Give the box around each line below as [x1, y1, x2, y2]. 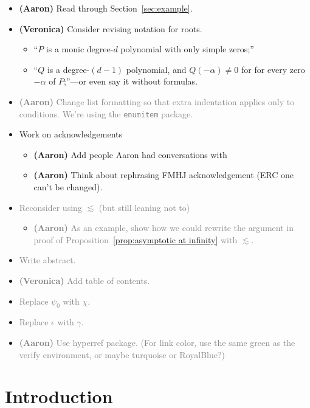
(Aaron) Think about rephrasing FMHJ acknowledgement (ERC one [33, 168, 294, 181]
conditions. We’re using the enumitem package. [19, 107, 193, 120]
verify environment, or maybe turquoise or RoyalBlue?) [19, 348, 226, 361]
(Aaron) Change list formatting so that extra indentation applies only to [19, 95, 295, 108]
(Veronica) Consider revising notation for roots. [19, 22, 202, 35]
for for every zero [241, 63, 305, 75]
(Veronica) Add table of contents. [19, 274, 150, 286]
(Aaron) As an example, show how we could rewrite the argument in [33, 221, 294, 234]
